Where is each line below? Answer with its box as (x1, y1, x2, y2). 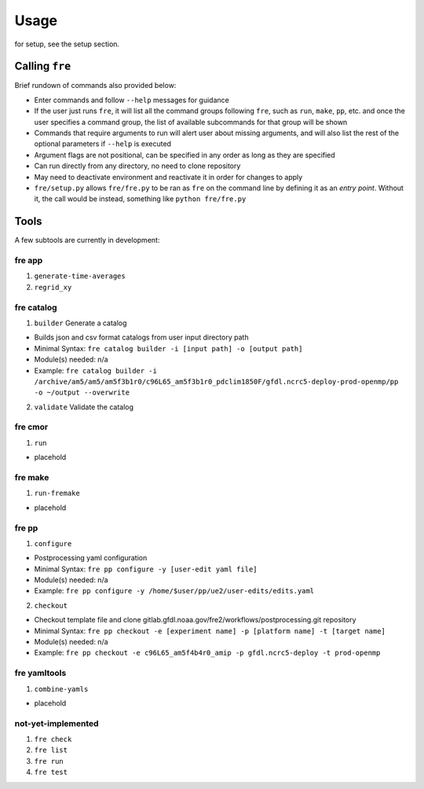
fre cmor (14, 421, 49, 432)
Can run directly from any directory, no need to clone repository (34, 161, 241, 171)
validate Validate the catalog (34, 402, 133, 412)
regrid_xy (34, 283, 72, 292)
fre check (34, 735, 72, 744)
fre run (34, 757, 64, 765)
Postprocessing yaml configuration (34, 553, 148, 563)
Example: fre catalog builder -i (34, 365, 157, 375)
